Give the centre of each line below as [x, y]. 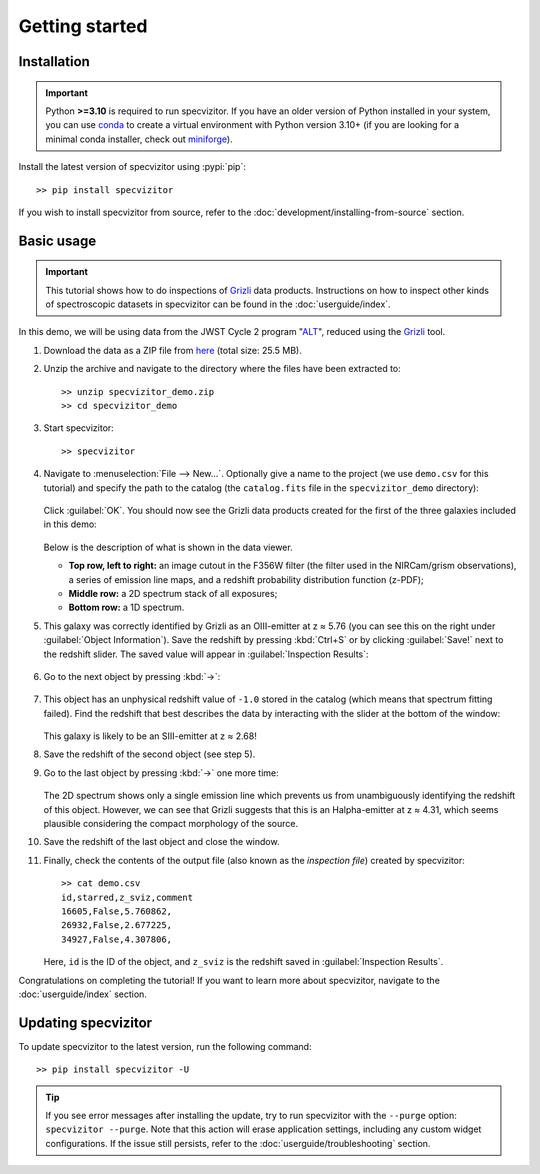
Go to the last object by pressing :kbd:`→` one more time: [161, 772]
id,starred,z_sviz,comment [127, 897]
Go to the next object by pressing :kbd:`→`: [132, 676]
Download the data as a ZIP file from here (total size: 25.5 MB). [172, 350]
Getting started [83, 26]
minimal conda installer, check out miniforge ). [139, 139]
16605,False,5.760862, [117, 911]
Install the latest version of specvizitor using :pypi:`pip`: [132, 167]
